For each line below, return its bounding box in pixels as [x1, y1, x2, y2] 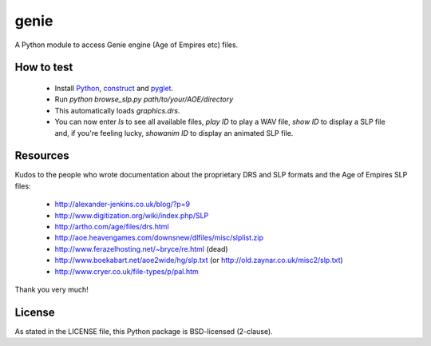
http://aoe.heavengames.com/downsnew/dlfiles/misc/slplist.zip [54, 233, 263, 243]
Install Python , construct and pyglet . [54, 83, 174, 93]
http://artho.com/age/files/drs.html [54, 221, 169, 231]
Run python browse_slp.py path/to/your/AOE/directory [54, 94, 234, 104]
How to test [14, 61, 73, 74]
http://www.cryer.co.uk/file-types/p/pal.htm [54, 266, 199, 276]
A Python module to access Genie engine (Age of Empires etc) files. [14, 40, 239, 50]
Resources [14, 149, 69, 163]
